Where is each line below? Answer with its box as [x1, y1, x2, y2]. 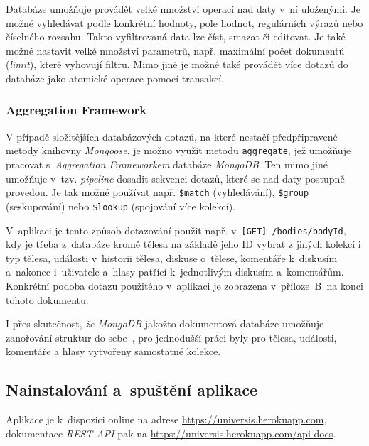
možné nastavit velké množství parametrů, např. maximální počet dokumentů [6, 43, 345, 58]
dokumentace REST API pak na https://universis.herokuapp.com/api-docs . [6, 425, 336, 440]
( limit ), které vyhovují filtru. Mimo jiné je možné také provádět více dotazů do [6, 57, 348, 72]
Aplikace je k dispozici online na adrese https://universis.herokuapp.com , [6, 412, 327, 427]
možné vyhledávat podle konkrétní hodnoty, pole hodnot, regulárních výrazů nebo [6, 15, 363, 30]
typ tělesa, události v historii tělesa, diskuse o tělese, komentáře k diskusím [6, 250, 338, 265]
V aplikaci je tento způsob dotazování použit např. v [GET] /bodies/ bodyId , [6, 222, 346, 237]
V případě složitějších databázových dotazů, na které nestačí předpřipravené [6, 129, 338, 143]
